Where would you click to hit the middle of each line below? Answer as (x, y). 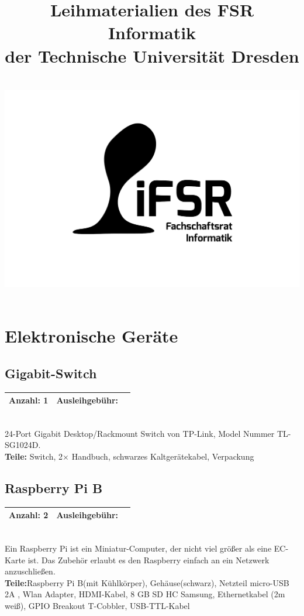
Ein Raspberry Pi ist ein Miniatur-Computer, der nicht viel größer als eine (138, 548)
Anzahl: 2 (29, 515)
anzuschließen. (30, 571)
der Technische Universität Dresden (152, 55)
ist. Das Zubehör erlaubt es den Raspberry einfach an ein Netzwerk (148, 559)
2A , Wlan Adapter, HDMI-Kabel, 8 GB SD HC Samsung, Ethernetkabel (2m (145, 594)
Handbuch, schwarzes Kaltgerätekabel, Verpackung (163, 456)
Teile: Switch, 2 (34, 456)
